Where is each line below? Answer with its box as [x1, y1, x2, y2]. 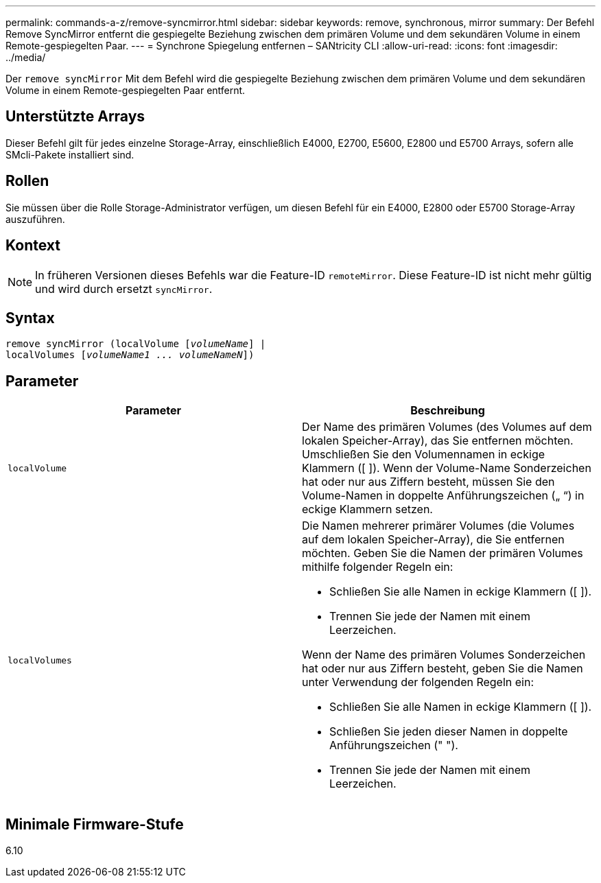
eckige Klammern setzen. [302, 502, 433, 517]
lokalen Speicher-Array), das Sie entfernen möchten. [302, 434, 574, 448]
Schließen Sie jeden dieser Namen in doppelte [329, 725, 568, 739]
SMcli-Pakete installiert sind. [5, 148, 134, 161]
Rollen [5, 172, 49, 190]
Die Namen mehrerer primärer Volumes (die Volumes [302, 519, 575, 533]
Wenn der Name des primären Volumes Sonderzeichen [302, 648, 586, 662]
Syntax [5, 309, 55, 327]
